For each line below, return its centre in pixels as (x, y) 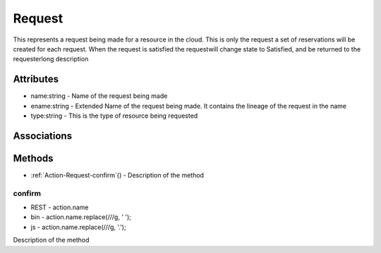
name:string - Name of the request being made (99, 96)
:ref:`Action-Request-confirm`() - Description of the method (117, 175)
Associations (43, 136)
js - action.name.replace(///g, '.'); (78, 227)
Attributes (36, 79)
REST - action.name (60, 207)
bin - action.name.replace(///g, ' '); (81, 217)
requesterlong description (51, 59)
